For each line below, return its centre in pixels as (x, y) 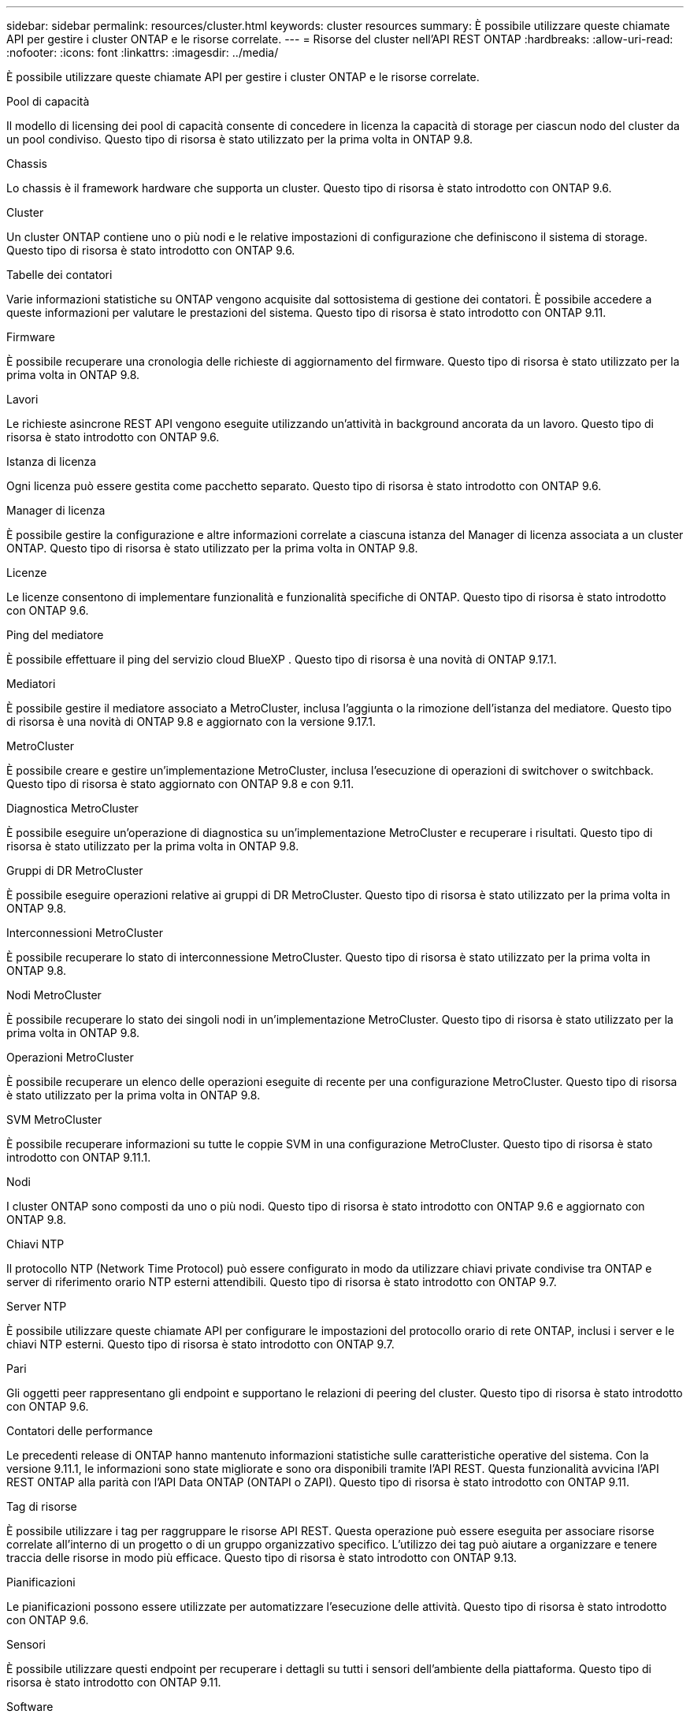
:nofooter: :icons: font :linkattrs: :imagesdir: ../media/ (143, 52)
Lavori (22, 399)
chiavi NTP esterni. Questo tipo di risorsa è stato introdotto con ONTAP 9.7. (200, 1344)
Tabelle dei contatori (59, 275)
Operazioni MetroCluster (70, 1057)
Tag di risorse (42, 1506)
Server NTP (37, 1306)
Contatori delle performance (80, 1431)
